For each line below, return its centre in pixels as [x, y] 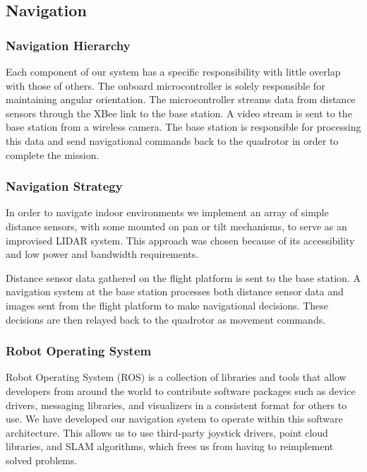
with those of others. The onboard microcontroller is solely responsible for [166, 85]
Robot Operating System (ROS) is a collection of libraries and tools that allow [176, 377]
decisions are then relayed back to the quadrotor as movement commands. [166, 319]
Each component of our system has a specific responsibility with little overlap [173, 71]
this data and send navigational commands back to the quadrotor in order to [172, 140]
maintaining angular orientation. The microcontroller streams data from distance [181, 99]
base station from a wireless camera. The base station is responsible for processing [183, 127]
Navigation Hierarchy [68, 45]
